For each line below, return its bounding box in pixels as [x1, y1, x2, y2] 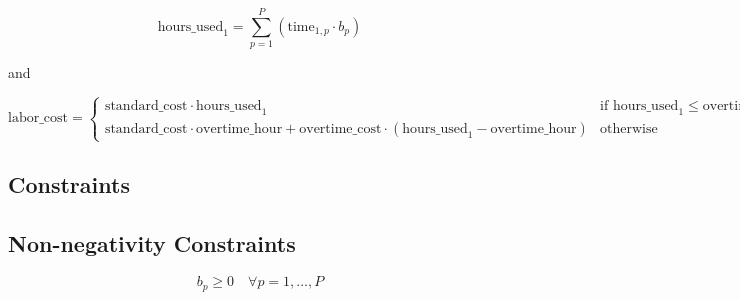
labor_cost [8, 111, 69, 126]
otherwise [600, 121, 658, 136]
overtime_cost [299, 121, 382, 136]
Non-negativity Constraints [8, 228, 296, 259]
